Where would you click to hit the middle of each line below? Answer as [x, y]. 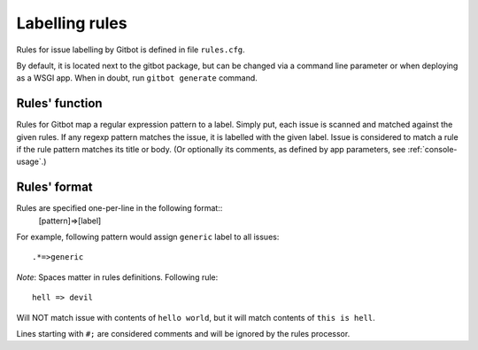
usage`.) [31, 162]
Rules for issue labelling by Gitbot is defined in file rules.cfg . [131, 50]
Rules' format [54, 187]
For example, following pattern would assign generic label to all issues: [148, 237]
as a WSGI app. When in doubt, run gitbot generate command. [137, 78]
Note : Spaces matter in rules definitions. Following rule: [117, 277]
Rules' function [59, 103]
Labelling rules [72, 23]
